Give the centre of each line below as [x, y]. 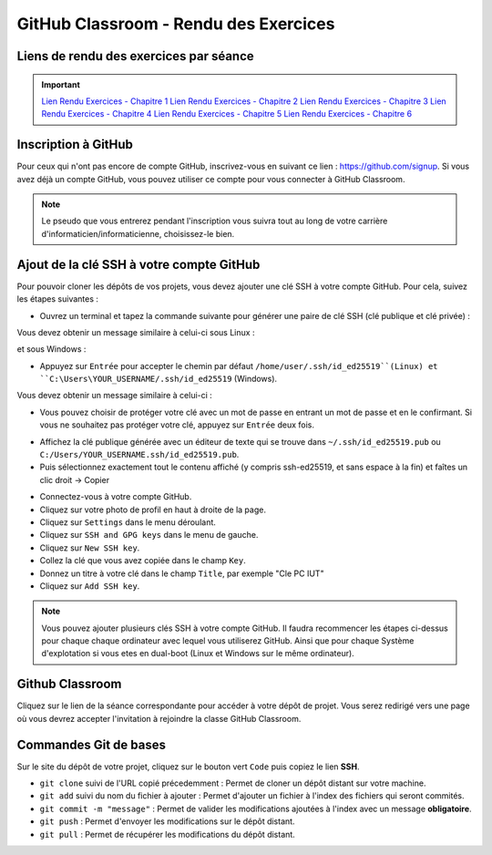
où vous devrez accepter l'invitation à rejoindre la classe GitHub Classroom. [159, 718]
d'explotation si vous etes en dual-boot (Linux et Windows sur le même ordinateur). [198, 654]
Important [61, 84]
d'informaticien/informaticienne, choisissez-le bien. [138, 233]
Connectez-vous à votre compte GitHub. [116, 497]
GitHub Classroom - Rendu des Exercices [176, 24]
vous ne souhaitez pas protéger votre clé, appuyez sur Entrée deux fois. [177, 425]
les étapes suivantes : [58, 299]
